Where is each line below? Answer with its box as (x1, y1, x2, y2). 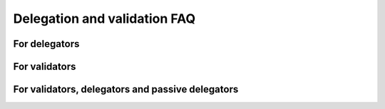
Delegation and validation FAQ (13, 11, 196, 26)
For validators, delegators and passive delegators (13, 83, 239, 95)
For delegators (13, 38, 80, 50)
